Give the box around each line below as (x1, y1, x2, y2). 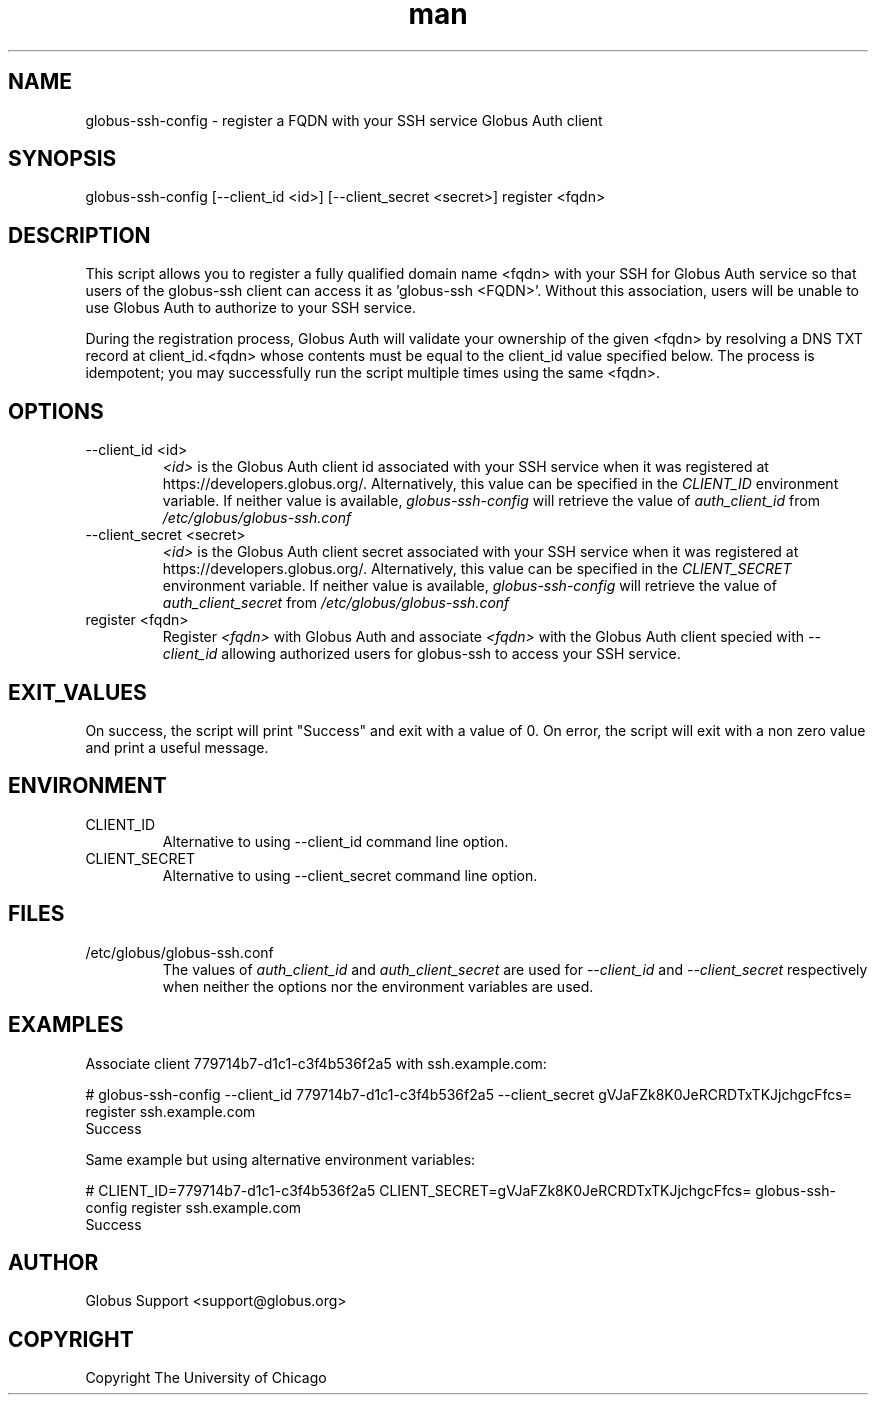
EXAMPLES (8, 1012, 124, 1038)
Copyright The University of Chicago (85, 1369, 327, 1387)
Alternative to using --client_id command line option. (162, 832, 509, 850)
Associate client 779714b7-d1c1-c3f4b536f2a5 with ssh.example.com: (85, 1054, 547, 1072)
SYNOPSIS (8, 146, 117, 172)
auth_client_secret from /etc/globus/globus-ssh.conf (162, 594, 510, 612)
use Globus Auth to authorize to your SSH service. (85, 299, 416, 317)
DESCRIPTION (8, 222, 151, 248)
